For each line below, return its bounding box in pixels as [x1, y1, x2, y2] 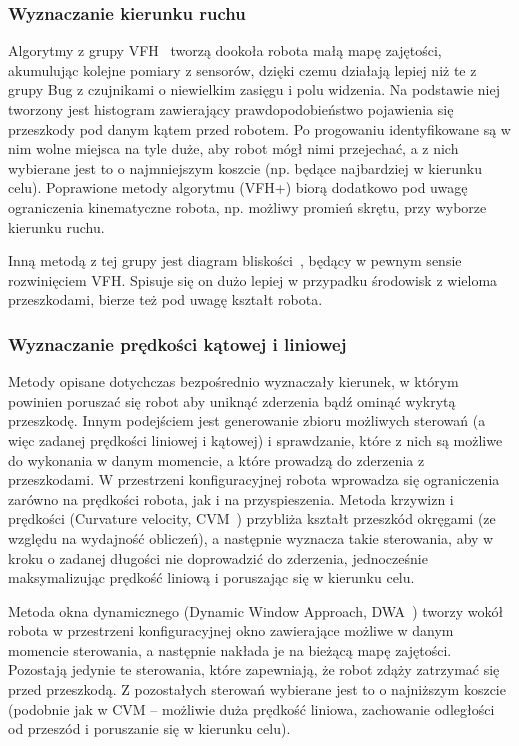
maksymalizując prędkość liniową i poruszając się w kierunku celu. [8, 567, 415, 588]
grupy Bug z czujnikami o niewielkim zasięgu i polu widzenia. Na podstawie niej [8, 79, 500, 100]
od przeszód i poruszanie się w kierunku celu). [8, 718, 291, 739]
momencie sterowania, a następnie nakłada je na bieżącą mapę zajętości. [8, 639, 452, 660]
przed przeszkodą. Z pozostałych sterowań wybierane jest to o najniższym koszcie [8, 679, 506, 700]
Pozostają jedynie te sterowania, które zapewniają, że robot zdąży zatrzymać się [8, 659, 500, 680]
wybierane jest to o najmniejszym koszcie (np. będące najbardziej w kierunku [8, 157, 483, 178]
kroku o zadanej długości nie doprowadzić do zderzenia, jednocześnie [8, 547, 428, 568]
